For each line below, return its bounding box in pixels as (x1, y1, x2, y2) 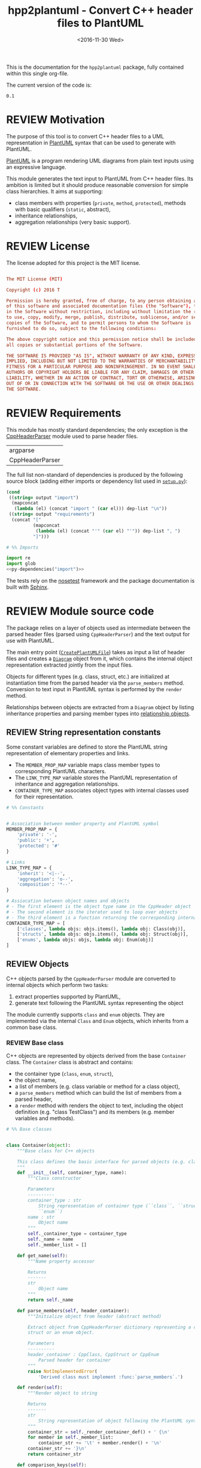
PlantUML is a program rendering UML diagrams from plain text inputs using (6, 157, 194, 164)
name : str (28, 1214, 55, 1220)
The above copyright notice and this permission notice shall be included (6, 336, 197, 342)
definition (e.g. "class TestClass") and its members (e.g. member (14, 1109, 175, 1116)
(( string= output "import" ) (8, 495, 79, 501)
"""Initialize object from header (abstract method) (28, 1313, 162, 1319)
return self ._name (28, 1297, 74, 1303)
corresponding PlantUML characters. (14, 767, 106, 774)
